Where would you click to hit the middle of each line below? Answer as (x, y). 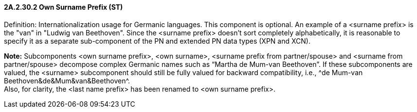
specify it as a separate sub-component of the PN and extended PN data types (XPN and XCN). (157, 41)
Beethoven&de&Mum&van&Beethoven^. (67, 80)
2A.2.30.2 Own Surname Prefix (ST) (63, 7)
